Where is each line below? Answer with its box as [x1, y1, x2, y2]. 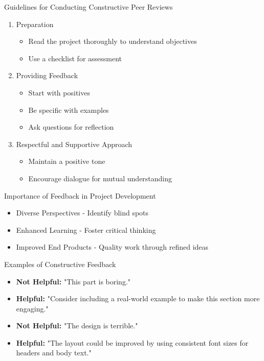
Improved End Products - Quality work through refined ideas [16, 242, 209, 252]
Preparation [16, 18, 54, 29]
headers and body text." [16, 347, 92, 358]
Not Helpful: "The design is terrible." [16, 320, 138, 331]
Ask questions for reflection [28, 122, 114, 132]
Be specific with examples [28, 104, 109, 115]
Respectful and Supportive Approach [16, 138, 133, 149]
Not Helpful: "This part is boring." [16, 276, 131, 286]
